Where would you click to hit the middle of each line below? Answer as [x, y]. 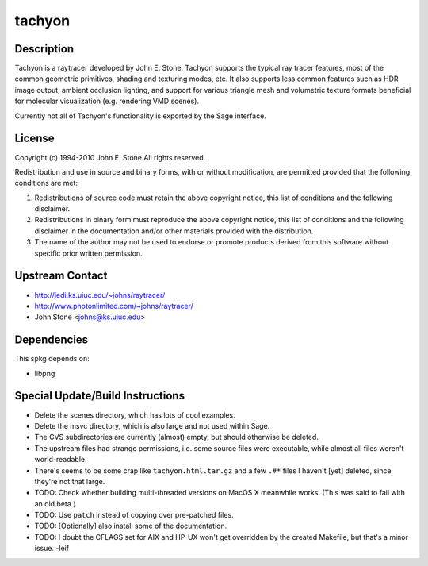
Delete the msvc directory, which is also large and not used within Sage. [152, 425]
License [34, 139]
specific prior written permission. [88, 253]
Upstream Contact [61, 276]
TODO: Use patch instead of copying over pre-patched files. [134, 515]
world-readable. [61, 460]
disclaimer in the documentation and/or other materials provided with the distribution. [174, 231]
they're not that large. [70, 481]
